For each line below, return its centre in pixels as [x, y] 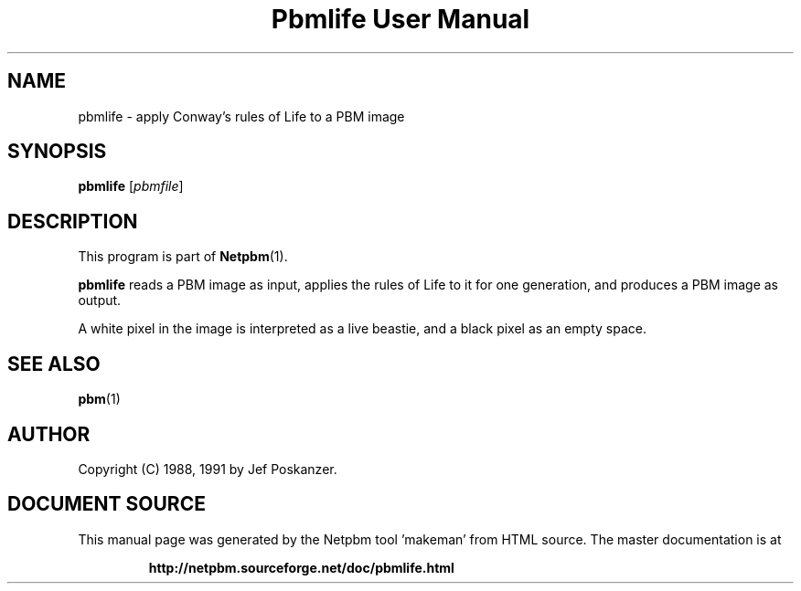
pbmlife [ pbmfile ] [131, 186]
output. [100, 301]
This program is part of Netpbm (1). [183, 257]
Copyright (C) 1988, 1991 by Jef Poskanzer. [208, 469]
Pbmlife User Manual [400, 19]
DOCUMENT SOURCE [107, 504]
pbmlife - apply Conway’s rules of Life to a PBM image [241, 116]
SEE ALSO [54, 364]
